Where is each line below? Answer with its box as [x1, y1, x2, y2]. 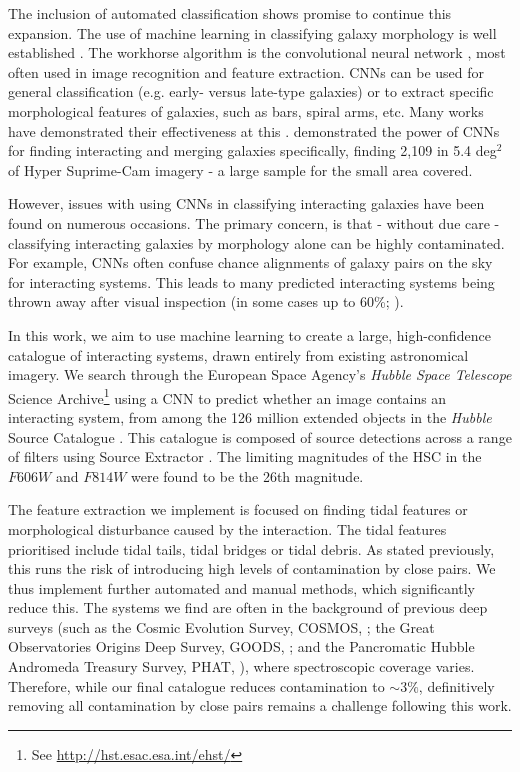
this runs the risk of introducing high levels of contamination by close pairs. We [8, 558, 496, 579]
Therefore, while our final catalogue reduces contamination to [8, 675, 385, 696]
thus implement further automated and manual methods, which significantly [8, 577, 476, 598]
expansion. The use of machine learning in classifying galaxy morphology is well [8, 22, 497, 43]
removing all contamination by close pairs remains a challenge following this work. [8, 695, 512, 716]
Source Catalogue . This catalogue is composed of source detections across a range [8, 426, 512, 447]
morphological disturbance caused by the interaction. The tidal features [8, 518, 447, 539]
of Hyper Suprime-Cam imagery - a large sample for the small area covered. [8, 159, 473, 180]
